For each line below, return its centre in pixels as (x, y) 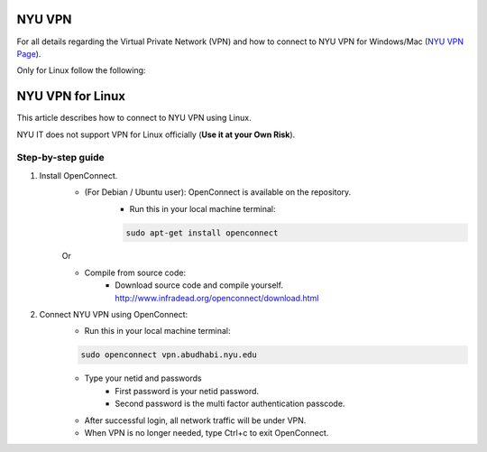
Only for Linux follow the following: (81, 70)
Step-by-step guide (61, 158)
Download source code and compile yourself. (199, 285)
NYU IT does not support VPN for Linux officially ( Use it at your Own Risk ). (156, 134)
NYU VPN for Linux (71, 96)
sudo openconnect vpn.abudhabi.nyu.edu (169, 355)
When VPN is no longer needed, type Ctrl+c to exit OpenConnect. (207, 432)
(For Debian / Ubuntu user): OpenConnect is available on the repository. (218, 192)
